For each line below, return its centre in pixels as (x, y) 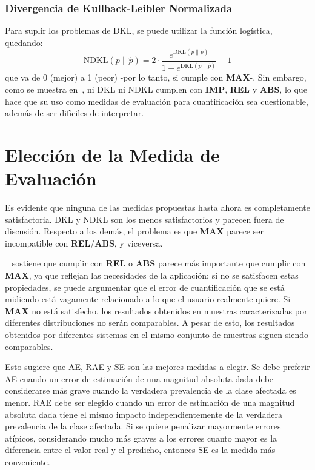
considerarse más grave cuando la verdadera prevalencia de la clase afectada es (151, 390)
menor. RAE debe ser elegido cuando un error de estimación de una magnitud (150, 402)
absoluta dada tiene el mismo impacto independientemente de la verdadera (144, 414)
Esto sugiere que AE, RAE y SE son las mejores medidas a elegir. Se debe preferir (157, 367)
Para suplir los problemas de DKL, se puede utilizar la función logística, (139, 31)
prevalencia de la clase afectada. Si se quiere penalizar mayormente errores (143, 426)
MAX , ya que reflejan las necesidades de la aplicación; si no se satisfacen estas (152, 275)
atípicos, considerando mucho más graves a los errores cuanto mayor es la (141, 438)
